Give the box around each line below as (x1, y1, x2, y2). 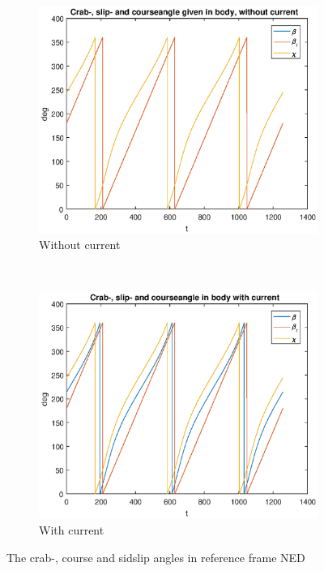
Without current (39, 236, 121, 253)
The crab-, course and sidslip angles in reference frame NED (6, 548, 305, 565)
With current (39, 522, 104, 539)
